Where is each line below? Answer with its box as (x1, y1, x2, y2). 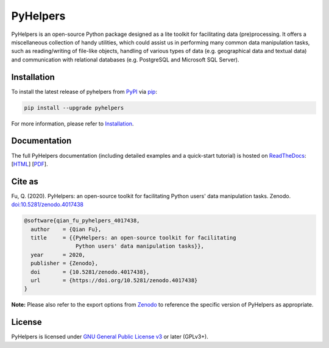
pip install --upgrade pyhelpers (24, 104, 124, 111)
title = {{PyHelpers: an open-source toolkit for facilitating (30, 234, 236, 241)
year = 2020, (30, 251, 85, 258)
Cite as (11, 176, 39, 186)
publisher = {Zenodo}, (30, 260, 99, 267)
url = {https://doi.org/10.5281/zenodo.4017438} (30, 277, 198, 283)
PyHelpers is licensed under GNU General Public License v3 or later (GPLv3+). (11, 333, 208, 341)
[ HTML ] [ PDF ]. (11, 160, 48, 168)
